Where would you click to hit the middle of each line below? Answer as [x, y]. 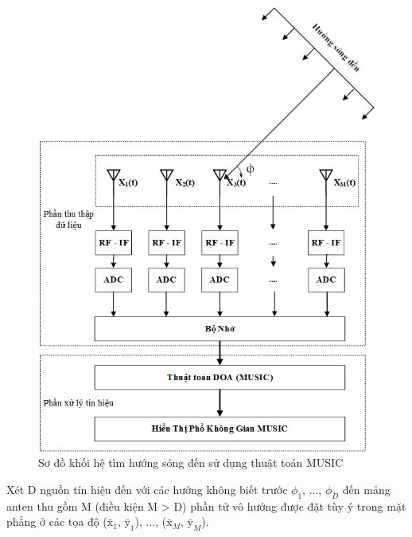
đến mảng [366, 489]
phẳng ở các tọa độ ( [57, 521]
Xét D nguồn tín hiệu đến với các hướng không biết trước [147, 489]
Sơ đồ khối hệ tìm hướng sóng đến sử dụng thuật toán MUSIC [191, 463]
